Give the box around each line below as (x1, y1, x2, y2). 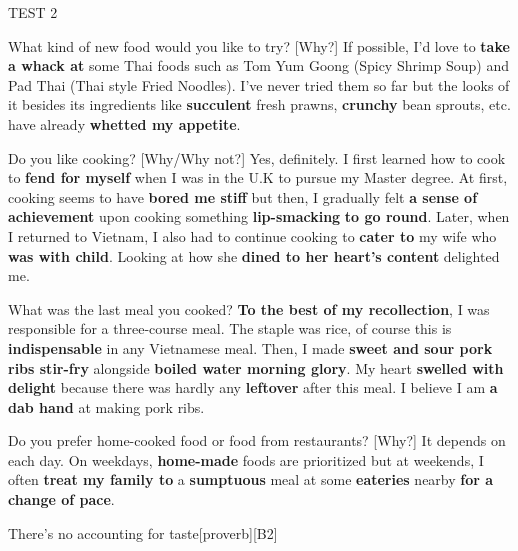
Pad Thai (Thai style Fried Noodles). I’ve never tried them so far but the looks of (8, 74, 510, 95)
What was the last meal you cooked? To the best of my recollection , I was (8, 298, 490, 319)
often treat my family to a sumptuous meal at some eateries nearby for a (8, 469, 494, 490)
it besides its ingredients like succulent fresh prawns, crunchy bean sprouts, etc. (8, 94, 511, 115)
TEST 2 (8, 2, 58, 22)
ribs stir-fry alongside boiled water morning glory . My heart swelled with (8, 357, 504, 378)
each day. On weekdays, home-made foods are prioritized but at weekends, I (8, 449, 484, 470)
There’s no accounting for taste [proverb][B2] (8, 522, 278, 543)
